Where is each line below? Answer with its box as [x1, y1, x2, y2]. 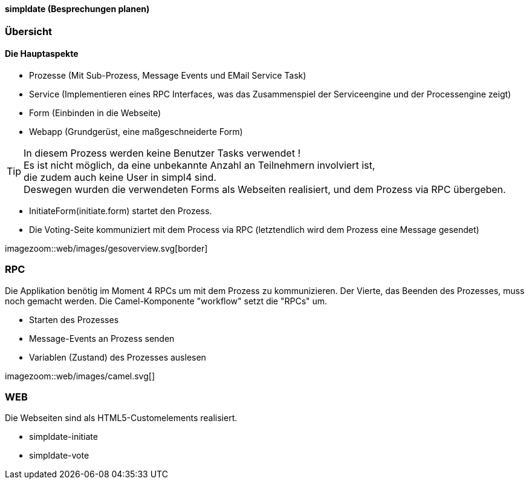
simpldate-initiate [29, 431, 98, 442]
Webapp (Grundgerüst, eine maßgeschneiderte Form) [29, 126, 243, 137]
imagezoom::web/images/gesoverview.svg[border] [5, 243, 208, 253]
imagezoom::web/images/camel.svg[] [5, 370, 155, 381]
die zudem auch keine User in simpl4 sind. [24, 171, 216, 183]
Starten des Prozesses [29, 314, 119, 325]
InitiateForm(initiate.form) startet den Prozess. [29, 205, 212, 216]
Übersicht [5, 25, 53, 38]
